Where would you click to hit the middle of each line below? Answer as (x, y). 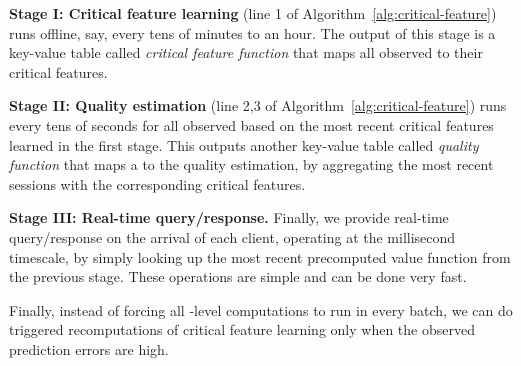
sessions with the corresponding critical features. (157, 183)
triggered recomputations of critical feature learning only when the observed (242, 329)
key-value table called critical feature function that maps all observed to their (246, 52)
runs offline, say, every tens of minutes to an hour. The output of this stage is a (252, 32)
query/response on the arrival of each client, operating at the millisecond (232, 236)
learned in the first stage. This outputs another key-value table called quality (244, 144)
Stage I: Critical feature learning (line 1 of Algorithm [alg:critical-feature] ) (253, 13)
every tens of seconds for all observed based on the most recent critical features (251, 124)
